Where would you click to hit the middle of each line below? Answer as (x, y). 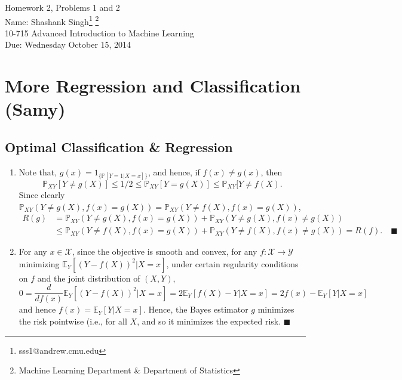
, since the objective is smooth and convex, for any (165, 251)
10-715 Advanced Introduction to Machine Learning (99, 33)
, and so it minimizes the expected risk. (209, 321)
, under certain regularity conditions (232, 263)
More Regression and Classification (153, 86)
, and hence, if (174, 172)
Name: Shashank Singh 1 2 (52, 20)
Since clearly (42, 194)
